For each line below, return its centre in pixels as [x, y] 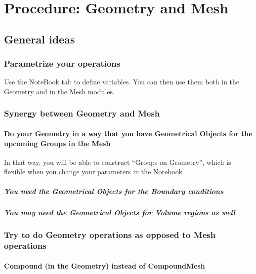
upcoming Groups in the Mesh [57, 143]
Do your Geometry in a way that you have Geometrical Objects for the [128, 133]
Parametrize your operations [62, 63]
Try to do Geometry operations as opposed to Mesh [110, 234]
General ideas [40, 39]
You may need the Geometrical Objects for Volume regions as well [120, 212]
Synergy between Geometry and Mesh [82, 113]
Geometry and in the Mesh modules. [59, 91]
